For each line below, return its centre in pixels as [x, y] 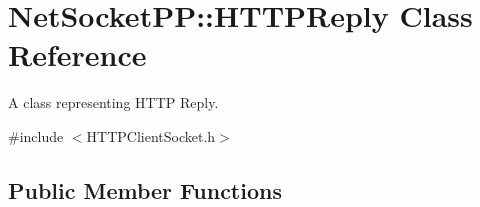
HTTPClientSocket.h [151, 135]
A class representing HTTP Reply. [113, 102]
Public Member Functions [145, 189]
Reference [77, 54]
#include [36, 135]
